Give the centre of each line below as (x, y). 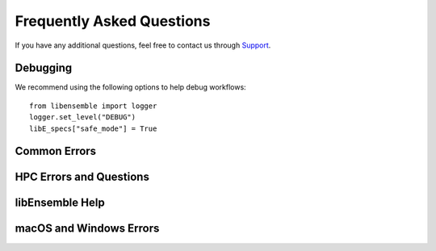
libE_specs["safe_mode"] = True (93, 128)
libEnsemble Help (60, 203)
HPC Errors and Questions (82, 177)
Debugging (44, 68)
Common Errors (56, 151)
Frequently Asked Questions (113, 21)
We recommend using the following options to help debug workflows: (130, 87)
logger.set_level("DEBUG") (83, 117)
